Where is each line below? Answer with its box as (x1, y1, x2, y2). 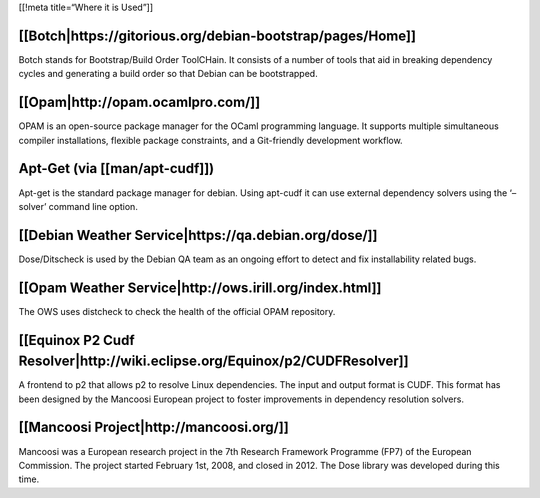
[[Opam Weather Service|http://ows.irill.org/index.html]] (18, 279, 382, 296)
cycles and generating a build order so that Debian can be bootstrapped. (18, 68, 319, 80)
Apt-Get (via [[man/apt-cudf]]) (18, 160, 215, 177)
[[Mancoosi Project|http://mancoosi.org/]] (18, 419, 289, 436)
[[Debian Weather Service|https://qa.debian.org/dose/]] (18, 226, 378, 244)
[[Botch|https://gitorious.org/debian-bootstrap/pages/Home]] (18, 27, 417, 44)
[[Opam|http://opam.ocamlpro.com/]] (18, 94, 261, 111)
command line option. (48, 200, 139, 212)
